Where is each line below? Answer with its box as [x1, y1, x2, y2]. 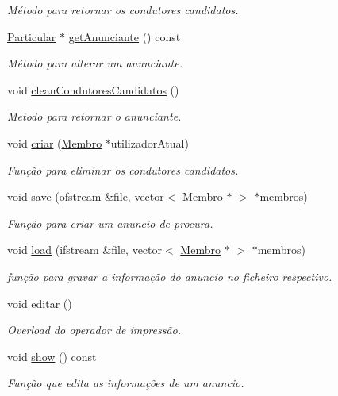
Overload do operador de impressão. [7, 321, 182, 338]
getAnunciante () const [68, 28, 181, 44]
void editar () [7, 294, 72, 311]
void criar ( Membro [7, 134, 102, 151]
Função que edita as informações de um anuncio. [7, 375, 244, 391]
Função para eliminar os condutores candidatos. [7, 161, 239, 178]
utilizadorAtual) [110, 134, 189, 151]
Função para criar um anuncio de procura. [7, 214, 213, 231]
